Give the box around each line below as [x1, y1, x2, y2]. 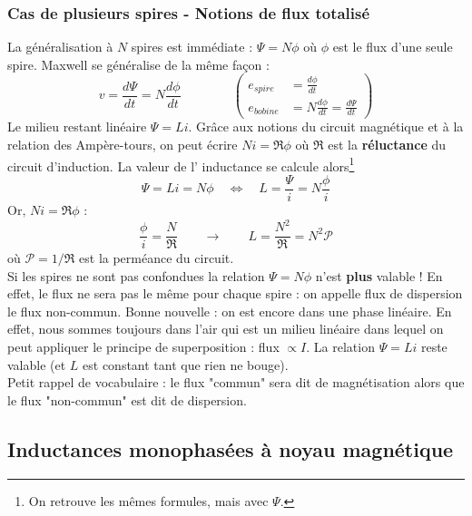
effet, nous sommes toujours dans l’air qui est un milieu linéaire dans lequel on [7, 319, 444, 338]
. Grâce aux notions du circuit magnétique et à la [188, 117, 464, 136]
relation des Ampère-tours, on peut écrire [7, 135, 238, 154]
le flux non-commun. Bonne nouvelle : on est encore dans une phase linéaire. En [7, 301, 452, 320]
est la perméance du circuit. [79, 248, 234, 268]
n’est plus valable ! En [315, 266, 443, 285]
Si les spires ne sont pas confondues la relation [7, 266, 265, 285]
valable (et [7, 355, 66, 374]
